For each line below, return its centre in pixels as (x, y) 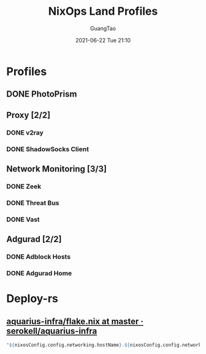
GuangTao (103, 28)
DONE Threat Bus (33, 203)
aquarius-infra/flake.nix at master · (75, 321)
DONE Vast (23, 219)
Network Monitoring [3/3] (57, 169)
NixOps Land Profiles (103, 11)
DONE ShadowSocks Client (48, 149)
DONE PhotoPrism (42, 94)
